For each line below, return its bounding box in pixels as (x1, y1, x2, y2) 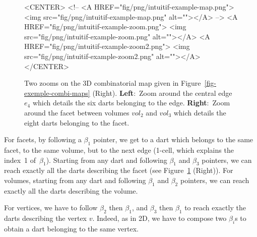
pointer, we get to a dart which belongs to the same (93, 134, 253, 145)
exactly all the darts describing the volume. (4, 185, 138, 196)
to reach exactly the (184, 202, 246, 213)
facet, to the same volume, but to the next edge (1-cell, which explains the (4, 144, 234, 155)
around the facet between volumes (24, 107, 130, 117)
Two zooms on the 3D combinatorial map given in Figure (24, 78, 201, 88)
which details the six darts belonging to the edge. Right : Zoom (32, 97, 230, 108)
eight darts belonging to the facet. (24, 117, 130, 128)
